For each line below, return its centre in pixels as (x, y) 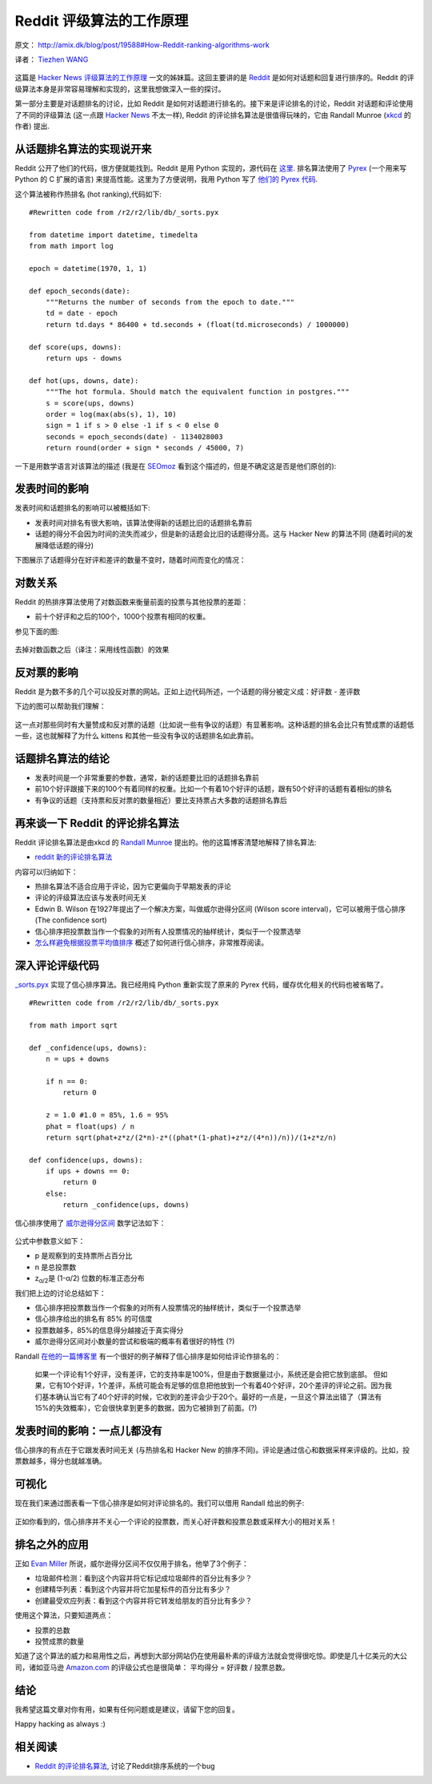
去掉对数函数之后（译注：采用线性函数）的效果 (92, 650)
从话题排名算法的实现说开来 (83, 149)
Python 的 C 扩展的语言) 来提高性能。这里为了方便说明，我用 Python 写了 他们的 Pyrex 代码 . (166, 180)
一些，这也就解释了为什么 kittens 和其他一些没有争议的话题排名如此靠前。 (136, 736)
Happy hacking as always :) (60, 1724)
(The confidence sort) (71, 920)
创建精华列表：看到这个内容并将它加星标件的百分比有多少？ (133, 1589)
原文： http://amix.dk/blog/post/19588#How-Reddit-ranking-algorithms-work (142, 45)
